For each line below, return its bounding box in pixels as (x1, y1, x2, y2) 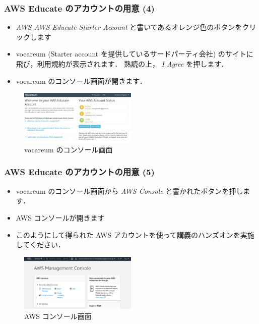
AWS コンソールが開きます (16, 212, 105, 223)
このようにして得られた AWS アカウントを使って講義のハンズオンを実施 (16, 229, 254, 240)
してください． (16, 239, 65, 250)
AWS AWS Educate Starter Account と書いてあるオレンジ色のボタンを (16, 22, 242, 32)
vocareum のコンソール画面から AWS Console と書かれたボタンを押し (16, 185, 243, 196)
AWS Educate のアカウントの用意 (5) (4, 166, 155, 178)
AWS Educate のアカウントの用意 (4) (4, 2, 155, 14)
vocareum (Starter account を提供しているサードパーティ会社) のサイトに (16, 48, 253, 59)
